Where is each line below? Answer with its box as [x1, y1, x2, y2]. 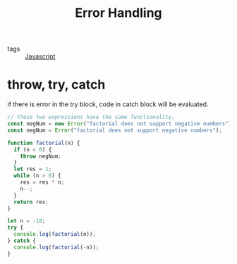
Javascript [25, 52, 56, 61]
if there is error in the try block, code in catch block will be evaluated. [7, 100, 209, 108]
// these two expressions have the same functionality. [7, 114, 175, 121]
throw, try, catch [7, 77, 106, 93]
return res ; [13, 199, 49, 206]
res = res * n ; [20, 179, 65, 186]
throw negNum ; [20, 153, 61, 160]
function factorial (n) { [7, 139, 80, 146]
